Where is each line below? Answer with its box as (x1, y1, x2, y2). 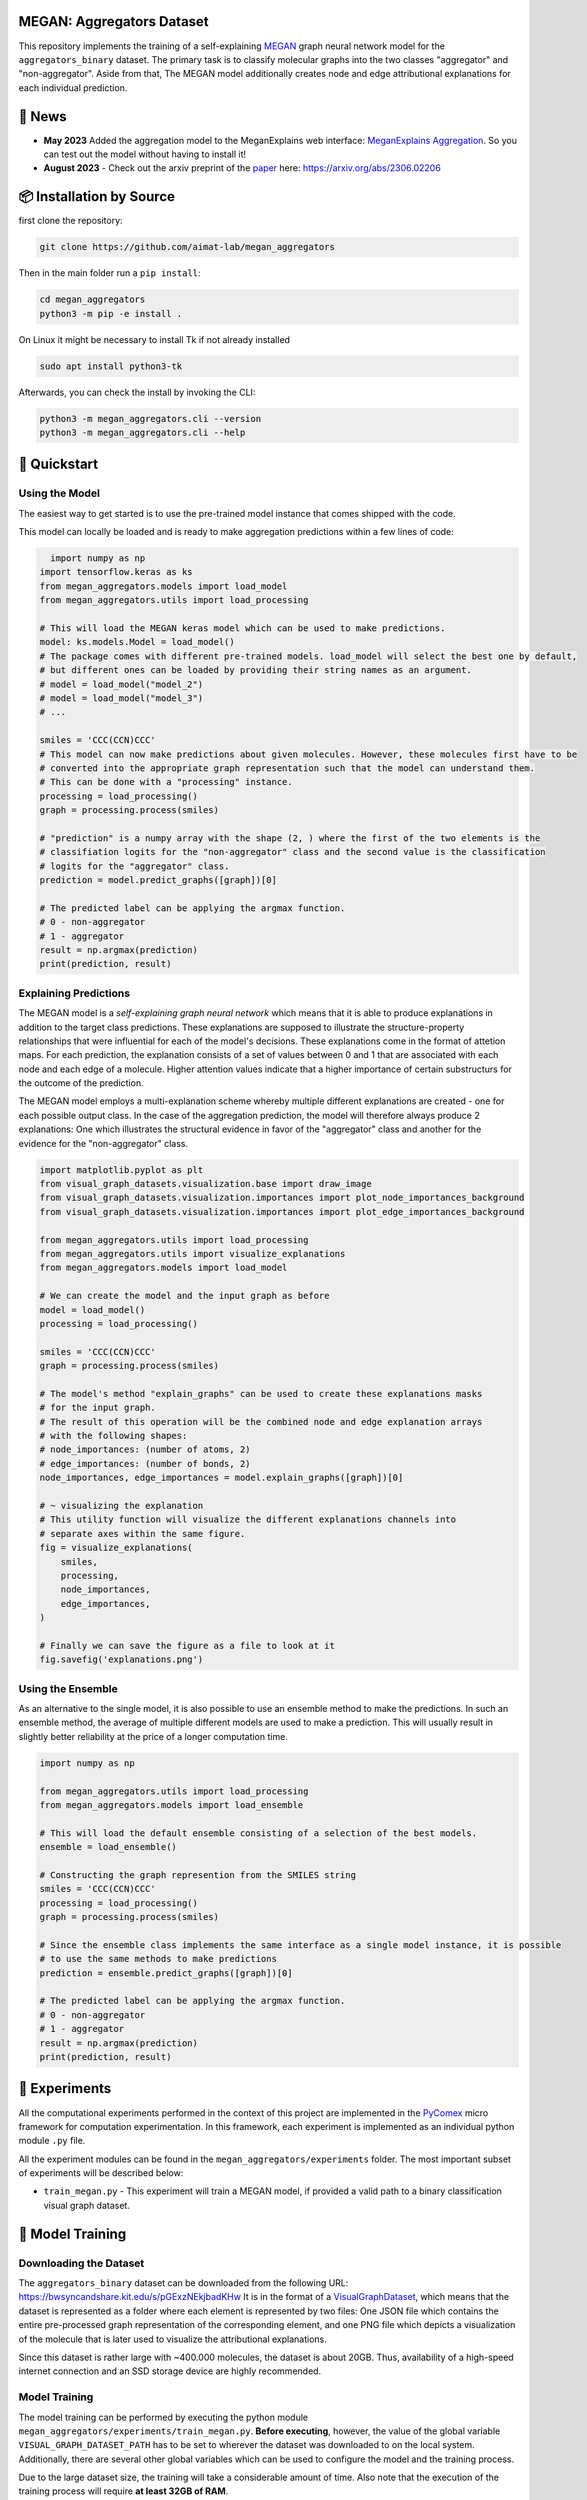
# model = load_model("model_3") (39, 692, 204, 704)
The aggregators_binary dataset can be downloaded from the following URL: (18, 2277, 349, 2289)
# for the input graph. (39, 1402, 157, 1414)
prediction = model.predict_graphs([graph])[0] (39, 875, 277, 886)
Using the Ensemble (18, 1681, 119, 1695)
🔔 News (18, 108, 67, 125)
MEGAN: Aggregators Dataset (18, 13, 209, 30)
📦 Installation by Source (18, 188, 175, 205)
